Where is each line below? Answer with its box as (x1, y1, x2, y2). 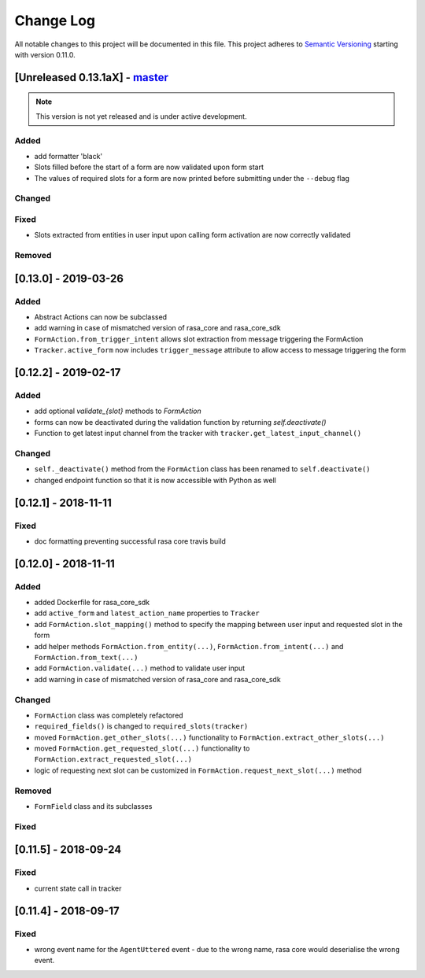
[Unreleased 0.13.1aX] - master (14, 71, 169, 84)
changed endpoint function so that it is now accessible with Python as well (34, 475, 277, 485)
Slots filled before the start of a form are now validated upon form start (34, 162, 264, 172)
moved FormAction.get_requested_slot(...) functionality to (34, 744, 250, 753)
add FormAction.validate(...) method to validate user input (34, 663, 246, 673)
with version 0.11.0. (14, 50, 76, 59)
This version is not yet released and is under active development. (35, 111, 247, 121)
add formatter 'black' (34, 151, 103, 161)
